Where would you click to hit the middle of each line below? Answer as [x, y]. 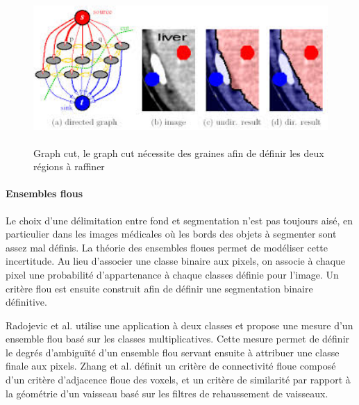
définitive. [26, 302]
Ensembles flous [44, 193]
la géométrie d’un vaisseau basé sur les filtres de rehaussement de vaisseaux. [167, 393]
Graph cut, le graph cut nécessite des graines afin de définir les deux [179, 152]
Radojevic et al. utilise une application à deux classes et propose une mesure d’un [179, 325]
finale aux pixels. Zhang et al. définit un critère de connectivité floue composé [171, 366]
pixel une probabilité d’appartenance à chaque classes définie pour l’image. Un [172, 274]
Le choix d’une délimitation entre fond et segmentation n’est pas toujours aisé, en [179, 220]
